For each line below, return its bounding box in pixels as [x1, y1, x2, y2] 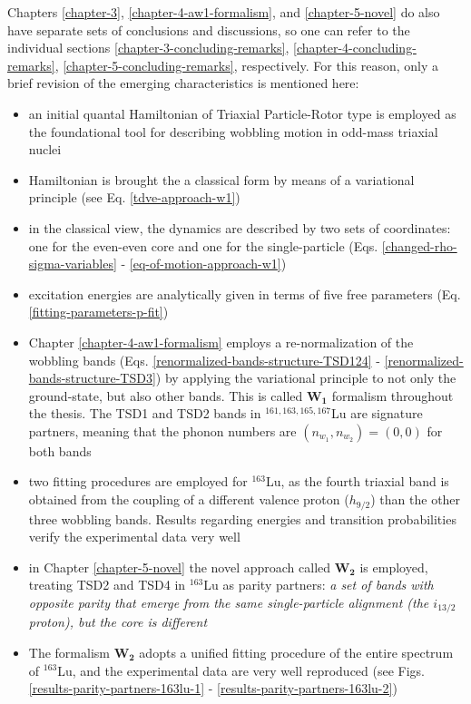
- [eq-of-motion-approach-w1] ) [121, 254, 287, 273]
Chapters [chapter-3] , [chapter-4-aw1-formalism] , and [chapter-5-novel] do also [7, 3, 440, 21]
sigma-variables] [28, 254, 117, 273]
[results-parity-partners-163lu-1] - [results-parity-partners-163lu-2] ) [28, 679, 397, 698]
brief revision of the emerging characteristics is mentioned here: [7, 73, 359, 93]
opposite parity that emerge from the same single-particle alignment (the [28, 592, 429, 611]
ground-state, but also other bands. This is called [28, 386, 303, 405]
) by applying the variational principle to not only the [155, 368, 456, 387]
